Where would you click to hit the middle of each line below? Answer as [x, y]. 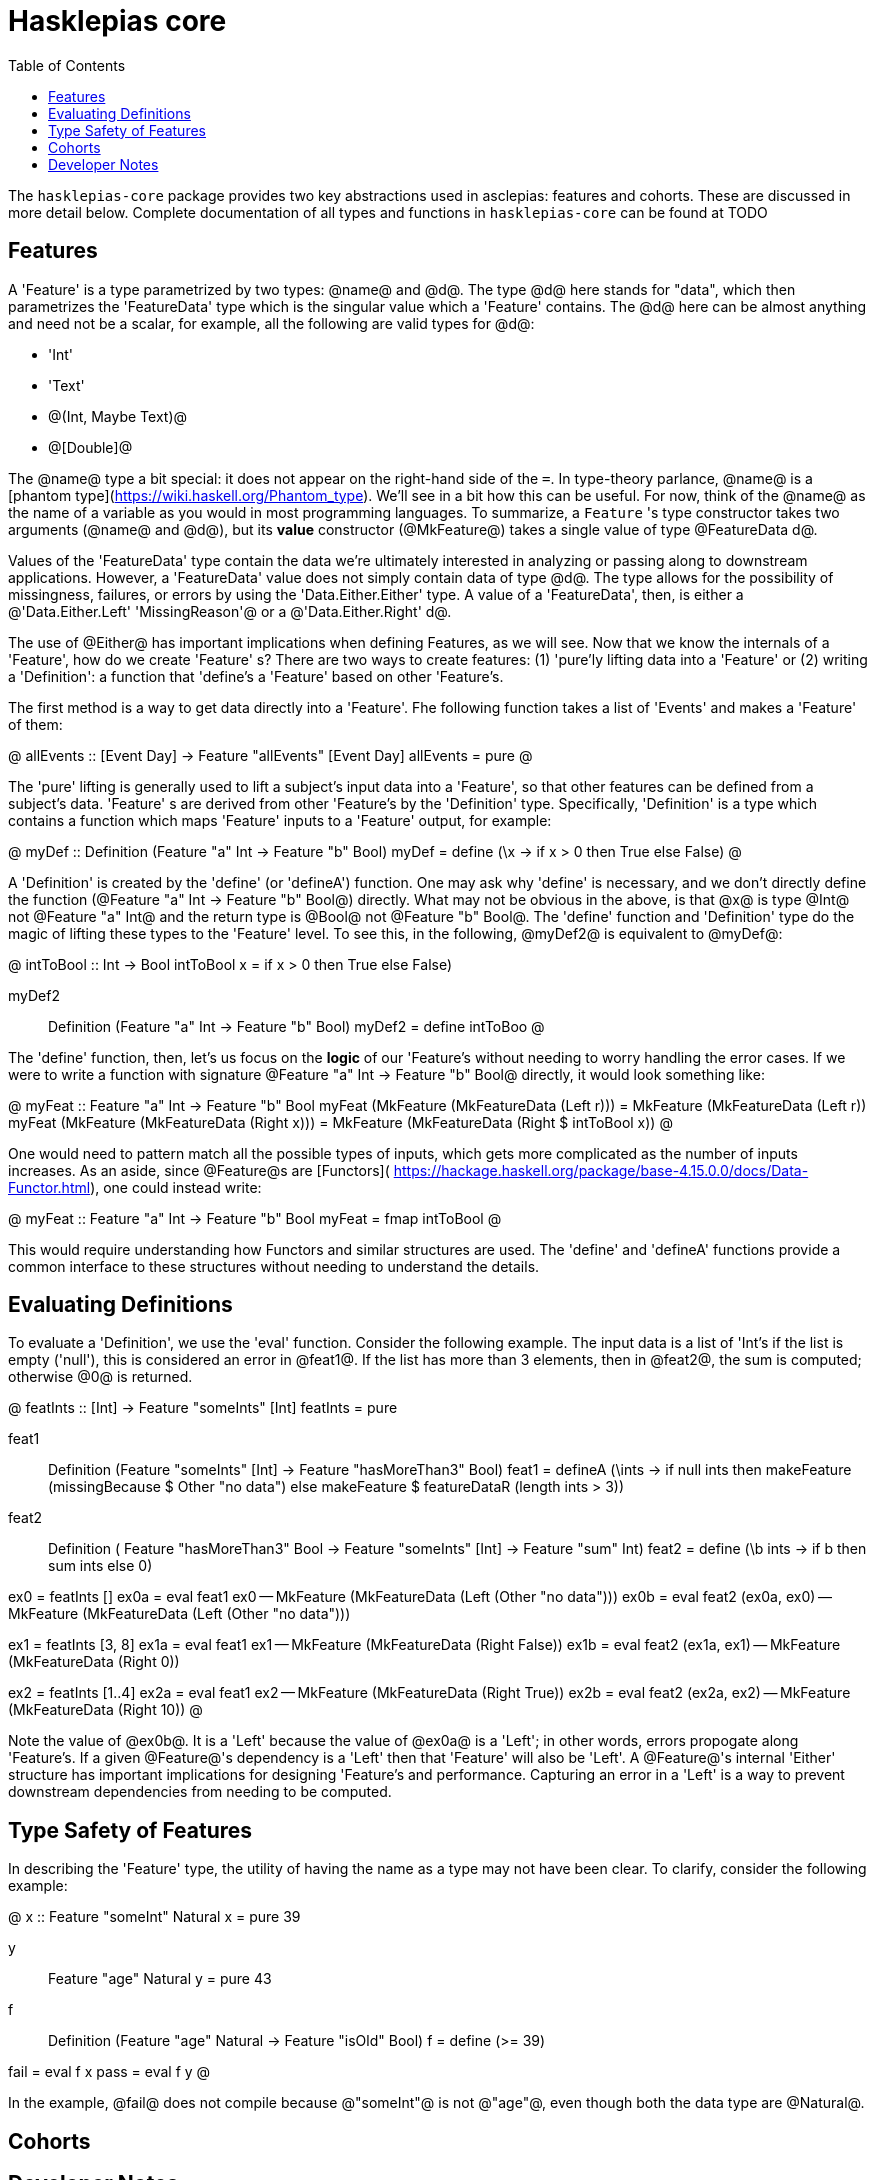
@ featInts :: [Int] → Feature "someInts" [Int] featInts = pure [203, 1408]
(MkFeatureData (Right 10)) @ [105, 1710]
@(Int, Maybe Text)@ [118, 416]
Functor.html [49, 1187]
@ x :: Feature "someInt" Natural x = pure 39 [154, 1917]
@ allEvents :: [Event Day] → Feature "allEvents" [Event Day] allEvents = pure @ [270, 755]
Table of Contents [67, 65]
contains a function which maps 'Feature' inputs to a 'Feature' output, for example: [280, 820]
